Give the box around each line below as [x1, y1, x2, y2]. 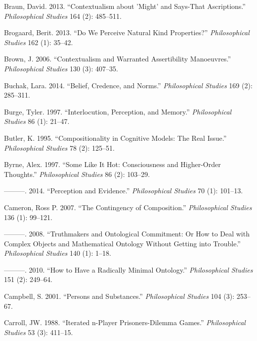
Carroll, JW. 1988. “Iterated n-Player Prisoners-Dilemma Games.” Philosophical [4, 317, 246, 328]
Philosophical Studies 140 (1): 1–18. [4, 248, 111, 258]
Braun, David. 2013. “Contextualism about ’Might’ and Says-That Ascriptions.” [4, 1, 246, 11]
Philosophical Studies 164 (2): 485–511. [4, 10, 122, 21]
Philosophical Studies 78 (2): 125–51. [4, 142, 115, 153]
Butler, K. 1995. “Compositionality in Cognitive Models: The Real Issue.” [4, 132, 227, 143]
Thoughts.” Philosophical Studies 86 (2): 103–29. [4, 169, 150, 179]
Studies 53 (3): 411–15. [4, 327, 73, 337]
